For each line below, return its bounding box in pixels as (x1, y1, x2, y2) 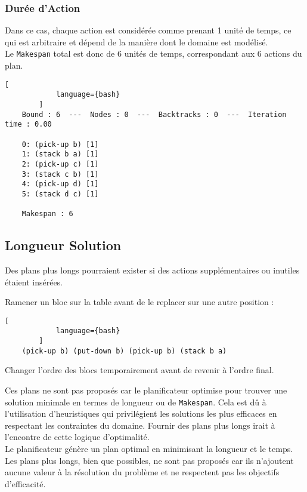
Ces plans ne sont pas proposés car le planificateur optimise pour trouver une (5, 384, 287, 396)
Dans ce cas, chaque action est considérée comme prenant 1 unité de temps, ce (5, 24, 292, 36)
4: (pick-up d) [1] (21, 180, 99, 189)
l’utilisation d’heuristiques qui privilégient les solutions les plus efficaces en (5, 407, 277, 420)
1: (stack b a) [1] (21, 150, 99, 159)
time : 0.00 (5, 120, 52, 129)
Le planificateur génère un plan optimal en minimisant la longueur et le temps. (5, 442, 293, 455)
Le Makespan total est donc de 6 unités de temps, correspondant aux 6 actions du (5, 47, 302, 60)
